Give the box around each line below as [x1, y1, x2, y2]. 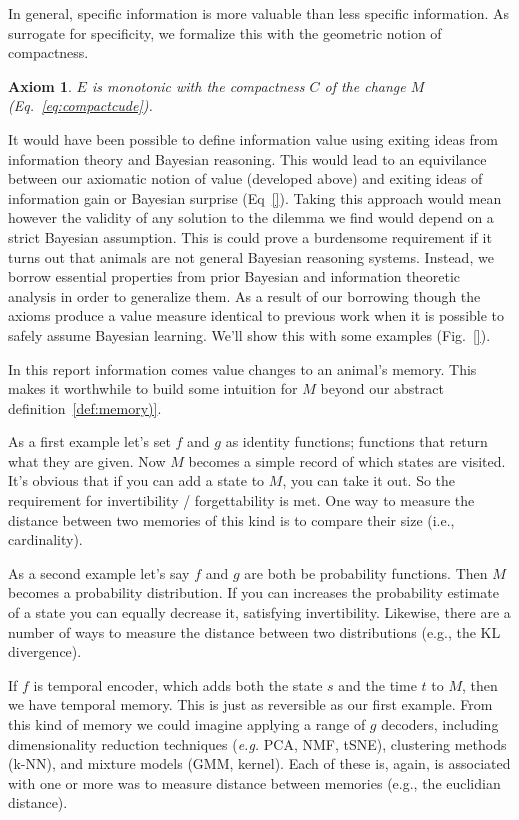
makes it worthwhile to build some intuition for [8, 378, 298, 399]
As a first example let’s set [8, 431, 171, 452]
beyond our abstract [320, 378, 444, 399]
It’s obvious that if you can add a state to [8, 470, 265, 491]
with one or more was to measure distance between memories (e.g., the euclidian [8, 772, 501, 793]
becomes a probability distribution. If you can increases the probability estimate [8, 582, 499, 603]
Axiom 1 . [8, 75, 72, 96]
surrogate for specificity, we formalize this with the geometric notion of [8, 22, 442, 43]
